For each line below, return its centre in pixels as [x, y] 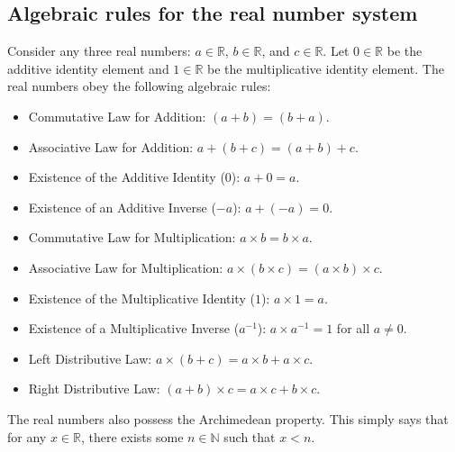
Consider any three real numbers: [99, 51]
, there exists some [132, 436]
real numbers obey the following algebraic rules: [139, 86]
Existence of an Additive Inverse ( [122, 207]
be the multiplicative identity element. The [326, 68]
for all [353, 328]
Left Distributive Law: [90, 358]
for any [27, 436]
